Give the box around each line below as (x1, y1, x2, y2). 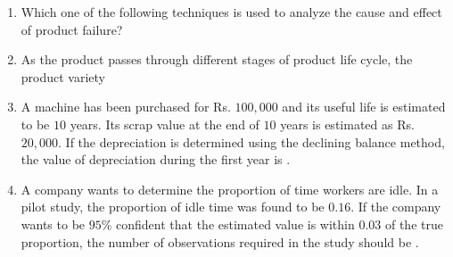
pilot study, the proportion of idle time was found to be (21, 197, 325, 216)
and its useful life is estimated (282, 97, 446, 116)
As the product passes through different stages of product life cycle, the (21, 50, 413, 69)
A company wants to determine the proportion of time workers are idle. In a (21, 179, 439, 198)
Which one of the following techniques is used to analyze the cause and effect (21, 3, 442, 21)
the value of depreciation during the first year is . (21, 150, 291, 169)
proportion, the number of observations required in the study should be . (21, 232, 419, 251)
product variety (21, 67, 106, 86)
